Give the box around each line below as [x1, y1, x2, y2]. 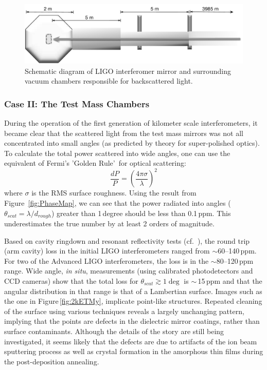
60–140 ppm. [218, 245, 257, 256]
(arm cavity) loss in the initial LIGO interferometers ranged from [4, 245, 210, 256]
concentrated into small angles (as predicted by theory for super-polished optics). [4, 138, 260, 148]
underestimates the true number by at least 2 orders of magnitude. [4, 218, 215, 229]
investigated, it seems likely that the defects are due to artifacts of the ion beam [4, 336, 257, 346]
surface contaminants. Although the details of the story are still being [4, 325, 224, 336]
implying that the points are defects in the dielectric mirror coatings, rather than [4, 316, 260, 326]
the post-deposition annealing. [4, 356, 99, 366]
